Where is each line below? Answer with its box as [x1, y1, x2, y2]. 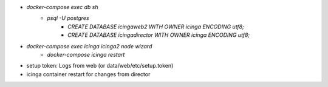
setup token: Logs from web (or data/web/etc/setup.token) [26, 62, 174, 69]
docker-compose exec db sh [26, 4, 98, 10]
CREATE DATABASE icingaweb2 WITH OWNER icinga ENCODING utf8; [67, 23, 244, 30]
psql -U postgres [47, 14, 89, 22]
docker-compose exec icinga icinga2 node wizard [26, 42, 152, 50]
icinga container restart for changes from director [26, 70, 151, 78]
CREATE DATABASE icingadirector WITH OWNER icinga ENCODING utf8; [67, 31, 250, 39]
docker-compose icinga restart [47, 51, 125, 58]
